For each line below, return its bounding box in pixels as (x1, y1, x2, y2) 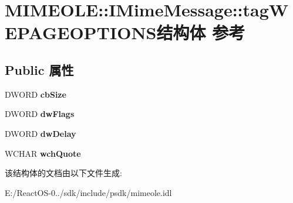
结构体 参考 (156, 20, 245, 44)
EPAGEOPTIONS (5, 20, 157, 44)
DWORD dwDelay (5, 127, 76, 139)
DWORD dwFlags (5, 108, 75, 120)
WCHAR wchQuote (5, 147, 81, 159)
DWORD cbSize (5, 88, 66, 100)
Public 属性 (5, 60, 74, 78)
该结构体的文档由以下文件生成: (5, 167, 122, 179)
